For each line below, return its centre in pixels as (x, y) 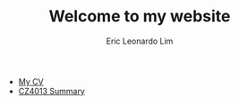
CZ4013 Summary (51, 91)
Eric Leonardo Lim (140, 41)
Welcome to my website (140, 16)
